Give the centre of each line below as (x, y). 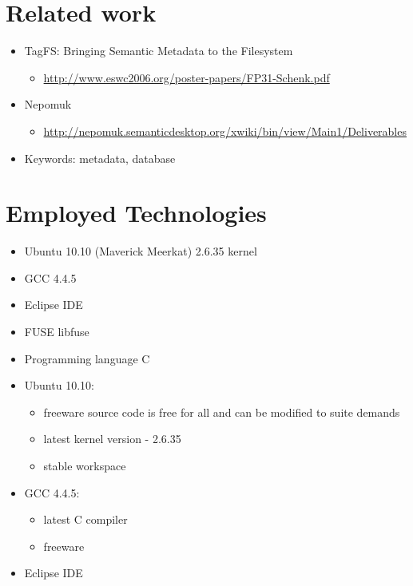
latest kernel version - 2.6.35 (112, 439)
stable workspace (85, 465)
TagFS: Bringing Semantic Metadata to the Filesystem (159, 51)
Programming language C (87, 358)
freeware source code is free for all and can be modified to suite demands (222, 412)
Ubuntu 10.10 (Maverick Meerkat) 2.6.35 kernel (141, 251)
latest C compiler (85, 519)
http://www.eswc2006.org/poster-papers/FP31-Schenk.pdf (187, 77)
